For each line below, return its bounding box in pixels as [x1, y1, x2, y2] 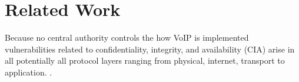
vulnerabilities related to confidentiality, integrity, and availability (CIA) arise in [5, 42, 295, 55]
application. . [5, 65, 52, 78]
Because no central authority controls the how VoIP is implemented [5, 31, 249, 44]
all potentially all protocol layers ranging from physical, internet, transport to [5, 54, 285, 67]
